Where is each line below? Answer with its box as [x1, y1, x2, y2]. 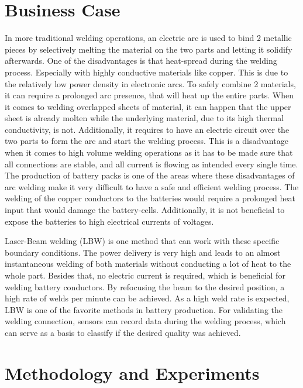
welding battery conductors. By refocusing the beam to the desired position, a [5, 280, 285, 293]
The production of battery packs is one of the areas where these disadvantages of [5, 169, 295, 181]
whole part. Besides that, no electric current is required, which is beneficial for [5, 269, 285, 281]
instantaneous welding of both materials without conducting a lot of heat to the [5, 257, 291, 270]
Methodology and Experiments [5, 360, 260, 384]
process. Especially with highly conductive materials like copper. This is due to [5, 66, 288, 78]
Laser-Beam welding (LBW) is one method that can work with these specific [5, 235, 280, 247]
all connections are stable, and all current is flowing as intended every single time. [5, 157, 298, 170]
